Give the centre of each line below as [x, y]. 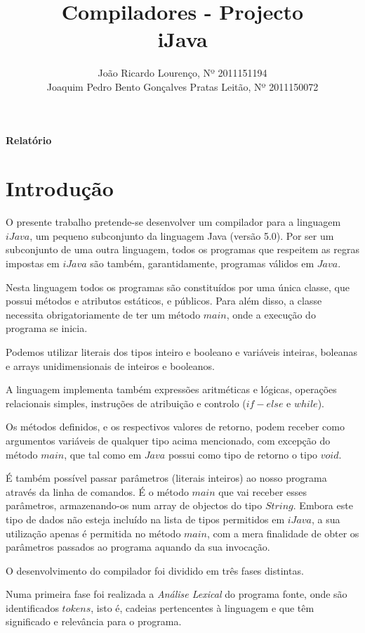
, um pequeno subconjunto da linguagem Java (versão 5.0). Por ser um [182, 235]
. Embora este [323, 505]
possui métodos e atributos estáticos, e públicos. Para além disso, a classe [164, 301]
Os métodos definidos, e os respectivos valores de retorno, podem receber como [175, 427]
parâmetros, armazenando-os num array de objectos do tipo [134, 505]
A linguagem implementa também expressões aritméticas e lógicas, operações [171, 389]
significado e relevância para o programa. [94, 621]
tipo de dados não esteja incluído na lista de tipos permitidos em [145, 519]
